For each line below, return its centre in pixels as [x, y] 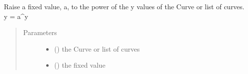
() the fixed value [80, 65]
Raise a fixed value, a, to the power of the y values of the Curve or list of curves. [124, 6]
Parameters [40, 32]
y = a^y [16, 16]
